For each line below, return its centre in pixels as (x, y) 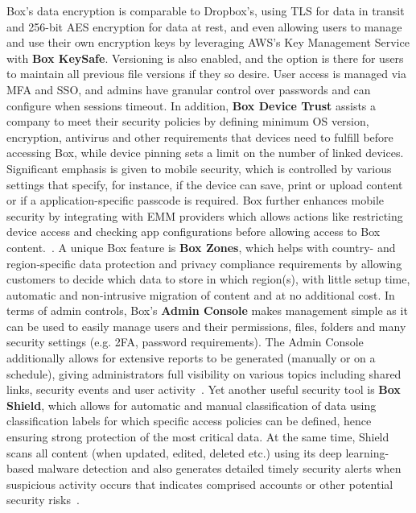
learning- (367, 452)
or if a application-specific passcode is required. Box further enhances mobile (195, 200)
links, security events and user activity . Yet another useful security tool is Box (204, 389)
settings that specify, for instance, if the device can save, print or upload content (205, 184)
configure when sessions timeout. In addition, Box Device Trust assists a (192, 105)
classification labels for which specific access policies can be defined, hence (189, 421)
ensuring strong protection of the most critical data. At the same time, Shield (198, 437)
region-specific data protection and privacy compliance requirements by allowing (204, 263)
